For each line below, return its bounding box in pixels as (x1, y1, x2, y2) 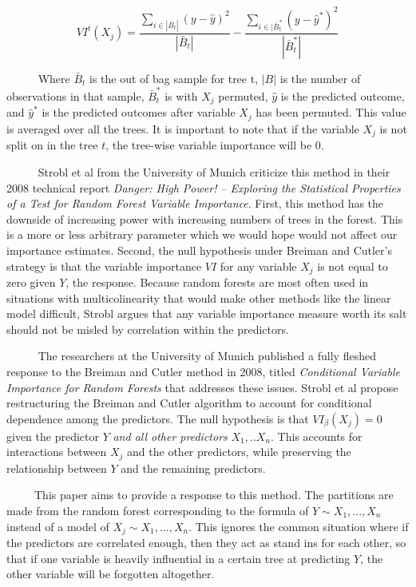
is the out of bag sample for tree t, (89, 69, 259, 86)
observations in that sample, (6, 88, 145, 104)
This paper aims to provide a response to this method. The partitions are (34, 486, 394, 503)
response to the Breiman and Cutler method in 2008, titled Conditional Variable (6, 363, 400, 379)
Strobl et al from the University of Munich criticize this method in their (38, 163, 390, 180)
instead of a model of (6, 518, 109, 534)
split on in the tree (6, 137, 98, 153)
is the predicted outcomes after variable (42, 104, 236, 121)
